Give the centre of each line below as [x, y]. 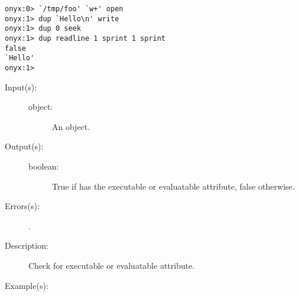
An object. [71, 126]
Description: [27, 245]
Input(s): [21, 87]
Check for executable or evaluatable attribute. [112, 265]
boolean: [44, 166]
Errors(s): [22, 206]
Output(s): [24, 146]
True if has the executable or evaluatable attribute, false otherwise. [173, 186]
